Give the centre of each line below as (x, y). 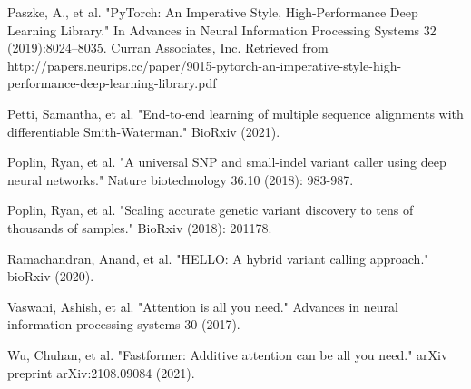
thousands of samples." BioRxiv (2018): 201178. (140, 227)
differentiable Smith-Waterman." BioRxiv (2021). (144, 131)
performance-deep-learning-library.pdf (112, 83)
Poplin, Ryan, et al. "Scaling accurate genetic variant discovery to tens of (211, 210)
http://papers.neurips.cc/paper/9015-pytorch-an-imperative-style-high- (205, 65)
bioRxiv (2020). (51, 276)
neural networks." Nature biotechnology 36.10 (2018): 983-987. (181, 179)
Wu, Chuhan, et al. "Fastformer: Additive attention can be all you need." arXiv (228, 354)
